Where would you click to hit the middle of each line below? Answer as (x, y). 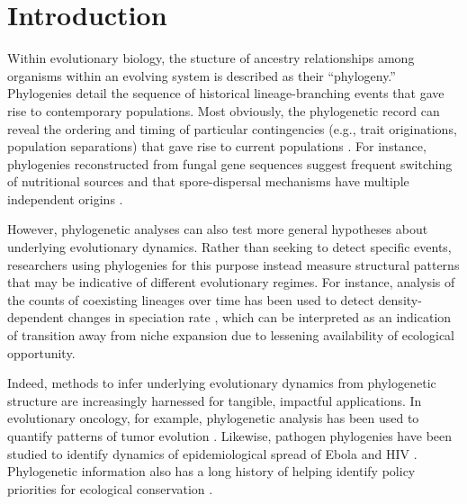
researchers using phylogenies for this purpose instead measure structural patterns (233, 264)
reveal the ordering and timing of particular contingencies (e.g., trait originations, (232, 128)
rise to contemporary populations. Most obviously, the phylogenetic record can (224, 110)
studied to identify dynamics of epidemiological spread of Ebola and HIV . (212, 453)
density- (400, 299)
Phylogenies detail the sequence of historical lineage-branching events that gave (226, 93)
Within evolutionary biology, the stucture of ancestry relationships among (211, 58)
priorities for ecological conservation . (110, 488)
